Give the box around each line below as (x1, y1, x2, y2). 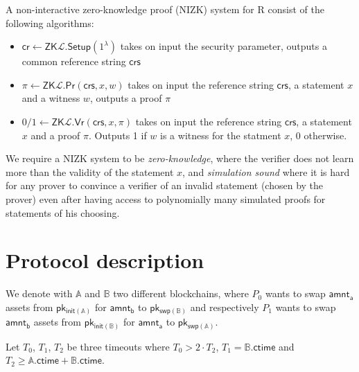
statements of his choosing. (6, 205, 120, 220)
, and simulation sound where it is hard (182, 164, 350, 179)
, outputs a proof (89, 91, 162, 105)
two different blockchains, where (113, 286, 249, 301)
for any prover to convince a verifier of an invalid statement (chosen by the (6, 178, 324, 193)
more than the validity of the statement (6, 164, 174, 179)
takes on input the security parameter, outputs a (120, 39, 327, 53)
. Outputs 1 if (88, 127, 147, 142)
